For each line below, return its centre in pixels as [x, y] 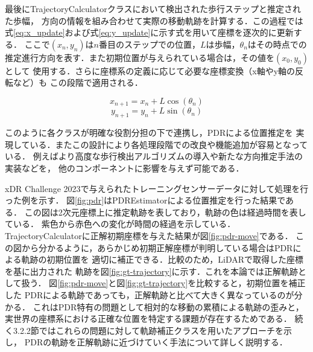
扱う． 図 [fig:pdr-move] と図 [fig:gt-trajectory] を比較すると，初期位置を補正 [163, 283]
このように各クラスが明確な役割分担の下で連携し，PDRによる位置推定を [149, 133]
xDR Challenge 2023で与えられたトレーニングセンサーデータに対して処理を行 [157, 188]
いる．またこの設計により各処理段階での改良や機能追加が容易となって [169, 144]
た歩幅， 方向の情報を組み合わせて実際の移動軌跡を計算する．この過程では [154, 20]
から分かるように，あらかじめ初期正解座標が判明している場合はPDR [157, 247]
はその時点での [277, 44]
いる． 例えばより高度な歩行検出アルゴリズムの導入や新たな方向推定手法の [154, 156]
